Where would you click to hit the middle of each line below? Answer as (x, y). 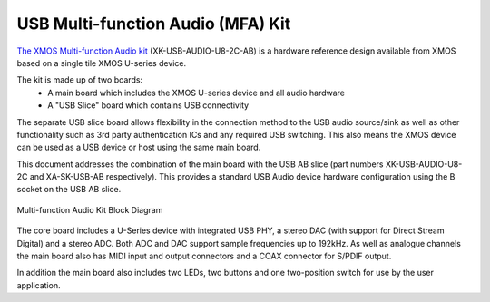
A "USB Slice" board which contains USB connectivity (148, 105)
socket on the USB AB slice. (69, 190)
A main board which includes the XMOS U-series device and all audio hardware (196, 93)
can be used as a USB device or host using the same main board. (139, 147)
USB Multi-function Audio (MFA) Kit (154, 24)
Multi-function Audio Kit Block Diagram (90, 209)
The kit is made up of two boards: (80, 80)
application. (39, 285)
